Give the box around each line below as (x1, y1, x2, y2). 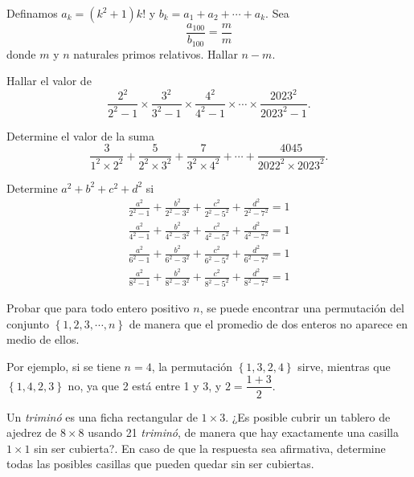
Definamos (6, 5, 58, 21)
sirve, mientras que (297, 357, 391, 374)
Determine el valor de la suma (6, 127, 154, 144)
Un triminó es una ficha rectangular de (6, 408, 198, 425)
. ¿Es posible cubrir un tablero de (225, 408, 391, 425)
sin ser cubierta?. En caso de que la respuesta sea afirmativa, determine (34, 439, 386, 456)
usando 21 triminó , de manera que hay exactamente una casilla (88, 424, 400, 441)
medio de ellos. (6, 331, 80, 348)
